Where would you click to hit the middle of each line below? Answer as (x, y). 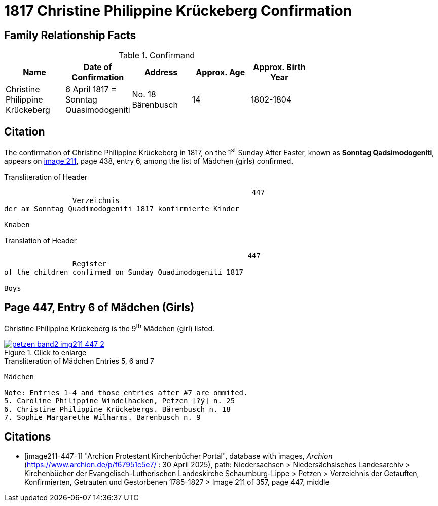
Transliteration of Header (46, 177)
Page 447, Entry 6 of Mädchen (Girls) (99, 308)
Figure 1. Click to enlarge (45, 353)
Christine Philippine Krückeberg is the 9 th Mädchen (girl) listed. (109, 328)
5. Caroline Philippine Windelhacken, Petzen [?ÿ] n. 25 (120, 401)
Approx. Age (221, 72)
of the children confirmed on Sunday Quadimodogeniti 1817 (124, 272)
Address (161, 72)
